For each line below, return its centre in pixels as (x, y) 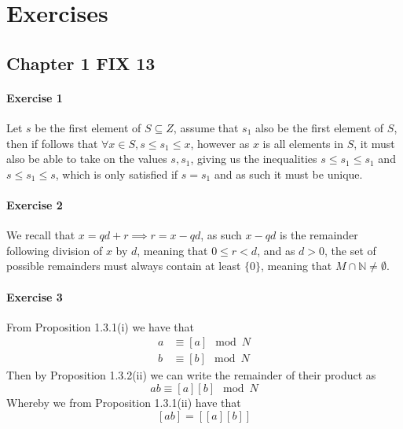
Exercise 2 (35, 204)
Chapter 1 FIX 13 (81, 63)
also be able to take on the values (87, 159)
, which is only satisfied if (117, 174)
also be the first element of (320, 127)
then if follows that (52, 143)
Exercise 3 (35, 296)
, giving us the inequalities (254, 159)
